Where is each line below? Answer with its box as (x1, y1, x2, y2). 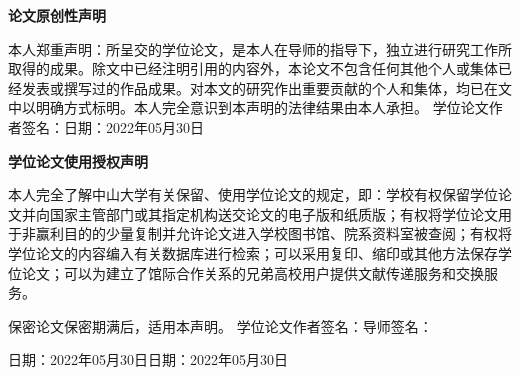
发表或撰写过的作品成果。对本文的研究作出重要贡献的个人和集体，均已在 (21, 77, 498, 98)
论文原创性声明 (8, 5, 106, 25)
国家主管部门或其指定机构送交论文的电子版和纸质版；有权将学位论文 (49, 203, 498, 224)
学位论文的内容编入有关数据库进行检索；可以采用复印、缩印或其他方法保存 (8, 242, 498, 263)
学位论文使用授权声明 (8, 150, 148, 171)
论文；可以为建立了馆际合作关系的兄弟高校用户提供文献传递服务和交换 (21, 262, 484, 283)
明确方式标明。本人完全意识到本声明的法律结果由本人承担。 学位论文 (35, 97, 489, 118)
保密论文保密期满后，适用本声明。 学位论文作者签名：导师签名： (8, 315, 433, 336)
